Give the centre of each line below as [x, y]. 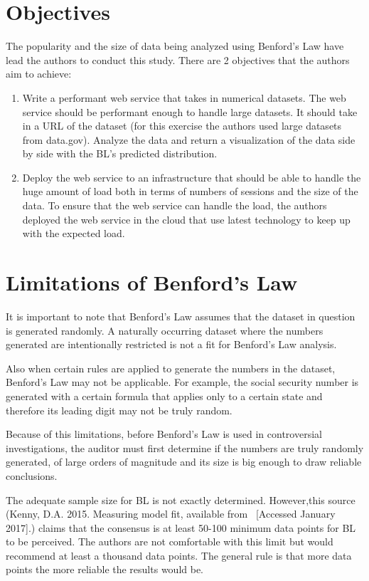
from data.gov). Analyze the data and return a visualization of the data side [189, 139]
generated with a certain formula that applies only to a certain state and [164, 396]
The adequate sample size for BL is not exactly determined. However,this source [181, 499]
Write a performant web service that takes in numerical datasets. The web [184, 97]
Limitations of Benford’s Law [152, 282]
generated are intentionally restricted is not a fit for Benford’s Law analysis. [171, 344]
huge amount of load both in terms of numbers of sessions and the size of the [190, 191]
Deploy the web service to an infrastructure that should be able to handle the [192, 177]
